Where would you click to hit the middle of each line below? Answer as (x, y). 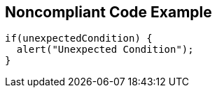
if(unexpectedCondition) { (79, 39)
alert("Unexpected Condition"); (105, 50)
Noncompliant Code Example (108, 12)
